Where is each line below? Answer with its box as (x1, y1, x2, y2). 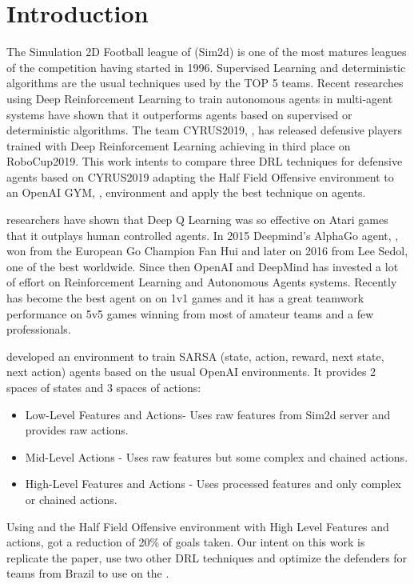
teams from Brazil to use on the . (6, 565, 169, 582)
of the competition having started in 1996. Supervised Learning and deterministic (6, 58, 406, 75)
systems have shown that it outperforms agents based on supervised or (6, 106, 352, 122)
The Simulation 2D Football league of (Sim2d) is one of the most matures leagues (6, 43, 407, 60)
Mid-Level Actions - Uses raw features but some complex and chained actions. (25, 448, 408, 465)
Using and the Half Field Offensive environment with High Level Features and (6, 518, 389, 534)
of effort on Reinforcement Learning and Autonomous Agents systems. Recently (6, 274, 397, 290)
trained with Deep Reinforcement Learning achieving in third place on (6, 137, 351, 154)
